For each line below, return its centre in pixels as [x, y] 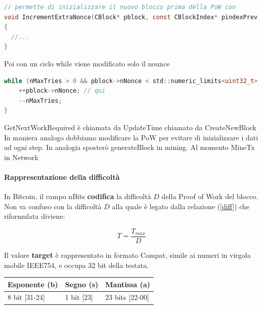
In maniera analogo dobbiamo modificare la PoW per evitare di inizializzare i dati [131, 137]
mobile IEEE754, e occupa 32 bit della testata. [77, 265]
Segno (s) [82, 284]
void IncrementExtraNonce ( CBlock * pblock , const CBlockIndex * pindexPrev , [133, 17]
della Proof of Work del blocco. [210, 196]
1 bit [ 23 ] [79, 297]
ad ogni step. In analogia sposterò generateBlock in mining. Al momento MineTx [129, 147]
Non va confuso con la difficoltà [53, 206]
